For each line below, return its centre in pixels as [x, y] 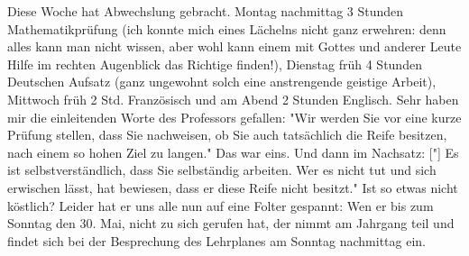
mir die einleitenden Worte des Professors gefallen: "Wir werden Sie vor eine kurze [234, 117]
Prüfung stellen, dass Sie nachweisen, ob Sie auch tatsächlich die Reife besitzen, [227, 135]
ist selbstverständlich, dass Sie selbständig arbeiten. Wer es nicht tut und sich [222, 170]
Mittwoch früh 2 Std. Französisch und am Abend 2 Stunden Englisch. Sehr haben [233, 99]
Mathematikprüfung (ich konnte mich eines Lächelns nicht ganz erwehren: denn [227, 28]
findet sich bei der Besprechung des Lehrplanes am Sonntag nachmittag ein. [216, 240]
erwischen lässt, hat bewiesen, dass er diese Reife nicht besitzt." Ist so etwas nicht [233, 187]
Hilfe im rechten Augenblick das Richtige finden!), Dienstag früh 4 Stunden [215, 64]
